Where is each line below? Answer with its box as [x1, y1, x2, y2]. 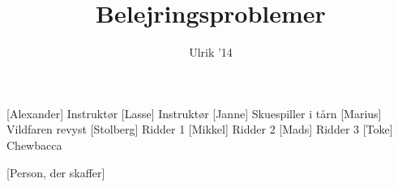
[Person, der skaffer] [6, 164, 105, 181]
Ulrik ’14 [189, 44, 233, 61]
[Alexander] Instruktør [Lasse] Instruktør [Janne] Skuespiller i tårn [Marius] [6, 104, 382, 121]
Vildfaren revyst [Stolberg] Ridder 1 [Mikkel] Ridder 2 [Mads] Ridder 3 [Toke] [6, 121, 393, 138]
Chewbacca [6, 136, 62, 153]
